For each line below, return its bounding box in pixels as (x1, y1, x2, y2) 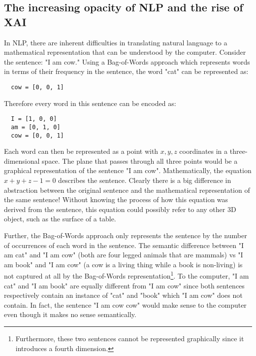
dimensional (4, 155, 40, 166)
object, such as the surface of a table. (4, 214, 116, 224)
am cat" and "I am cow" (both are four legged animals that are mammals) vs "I (4, 249, 243, 260)
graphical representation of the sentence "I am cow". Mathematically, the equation (4, 165, 252, 176)
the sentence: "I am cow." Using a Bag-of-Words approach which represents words (4, 56, 250, 67)
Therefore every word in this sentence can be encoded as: (4, 98, 176, 108)
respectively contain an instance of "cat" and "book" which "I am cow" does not (4, 290, 243, 300)
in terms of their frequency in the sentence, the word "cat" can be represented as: (4, 66, 249, 76)
